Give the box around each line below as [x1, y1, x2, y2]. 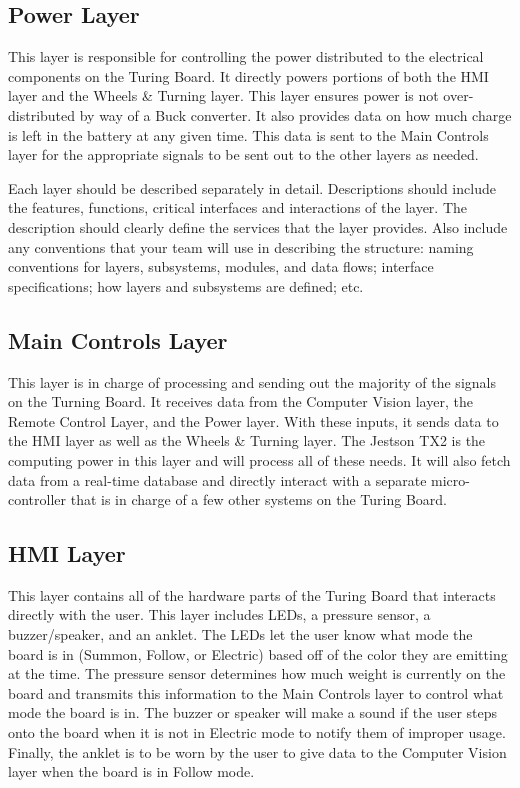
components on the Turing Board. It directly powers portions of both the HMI [8, 65, 489, 86]
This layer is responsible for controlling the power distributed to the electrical [8, 46, 484, 67]
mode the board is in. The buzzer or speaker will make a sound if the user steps [8, 702, 498, 723]
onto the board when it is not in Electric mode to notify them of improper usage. [8, 722, 506, 743]
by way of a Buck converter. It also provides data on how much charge [79, 104, 512, 125]
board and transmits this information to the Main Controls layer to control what [8, 682, 504, 703]
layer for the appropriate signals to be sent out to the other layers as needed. [8, 144, 479, 165]
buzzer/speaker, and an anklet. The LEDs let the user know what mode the [8, 624, 473, 645]
